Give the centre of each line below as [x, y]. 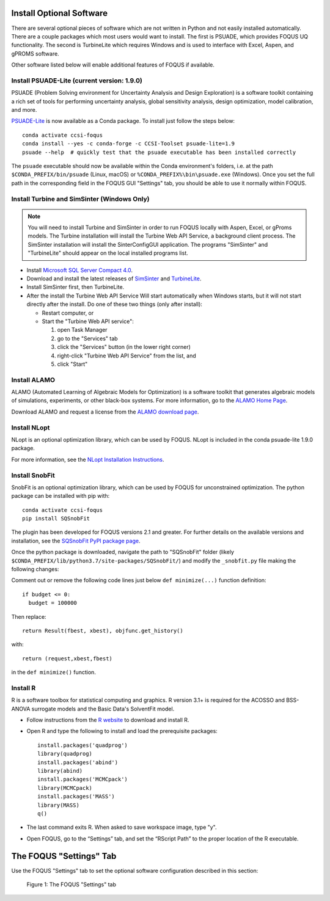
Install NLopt [31, 428]
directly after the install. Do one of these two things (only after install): [115, 304]
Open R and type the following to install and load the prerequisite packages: [122, 731]
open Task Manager [82, 330]
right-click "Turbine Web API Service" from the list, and [127, 356]
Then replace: [29, 616]
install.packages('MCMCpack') [83, 779]
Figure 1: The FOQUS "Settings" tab [71, 885]
